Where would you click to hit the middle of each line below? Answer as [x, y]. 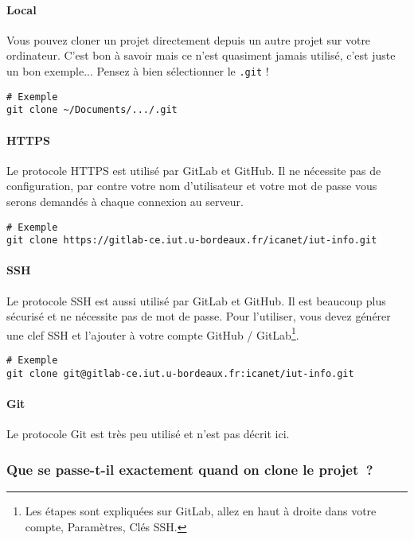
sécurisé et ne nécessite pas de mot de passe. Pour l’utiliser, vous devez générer [199, 316]
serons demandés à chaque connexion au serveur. [125, 201]
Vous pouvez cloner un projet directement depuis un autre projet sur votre [189, 39]
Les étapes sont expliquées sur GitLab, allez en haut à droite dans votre [201, 511]
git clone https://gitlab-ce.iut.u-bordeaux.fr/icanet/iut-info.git [192, 241]
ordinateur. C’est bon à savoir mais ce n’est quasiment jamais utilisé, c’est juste [201, 55]
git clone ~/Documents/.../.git [92, 110]
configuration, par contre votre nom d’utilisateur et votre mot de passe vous [192, 186]
